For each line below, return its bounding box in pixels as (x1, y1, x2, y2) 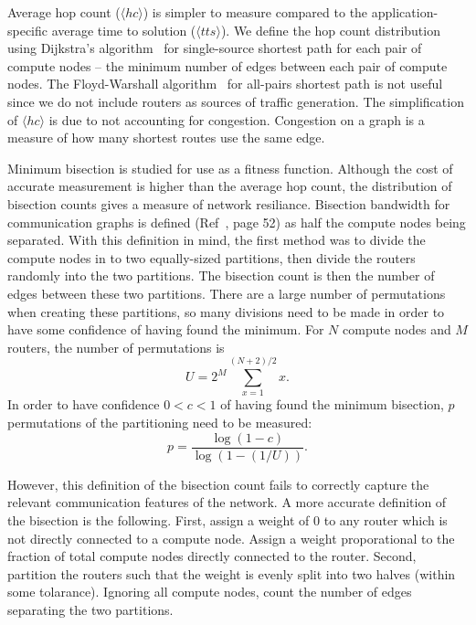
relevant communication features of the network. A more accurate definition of (7, 493, 447, 512)
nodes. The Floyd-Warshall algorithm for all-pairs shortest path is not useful (7, 74, 443, 93)
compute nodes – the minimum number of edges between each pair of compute (7, 56, 448, 75)
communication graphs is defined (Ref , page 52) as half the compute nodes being (7, 212, 466, 231)
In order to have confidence (7, 395, 160, 414)
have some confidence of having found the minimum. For (7, 320, 324, 339)
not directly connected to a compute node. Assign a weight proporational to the (7, 528, 455, 547)
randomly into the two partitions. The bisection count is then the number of (7, 266, 435, 285)
